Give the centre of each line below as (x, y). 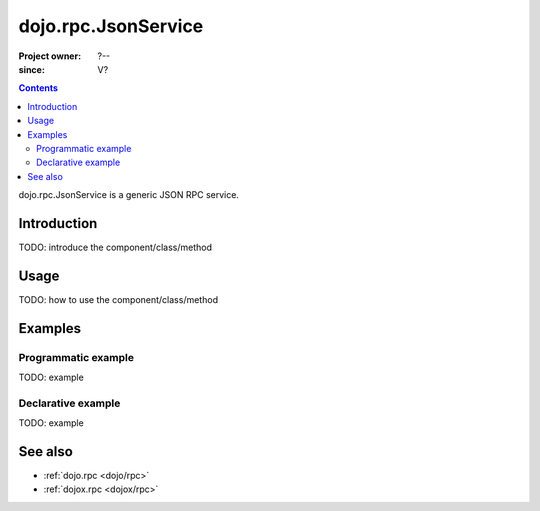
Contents (38, 88)
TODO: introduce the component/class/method (115, 247)
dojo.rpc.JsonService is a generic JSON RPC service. (129, 195)
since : (31, 69)
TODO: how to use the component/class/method (118, 299)
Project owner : (50, 56)
